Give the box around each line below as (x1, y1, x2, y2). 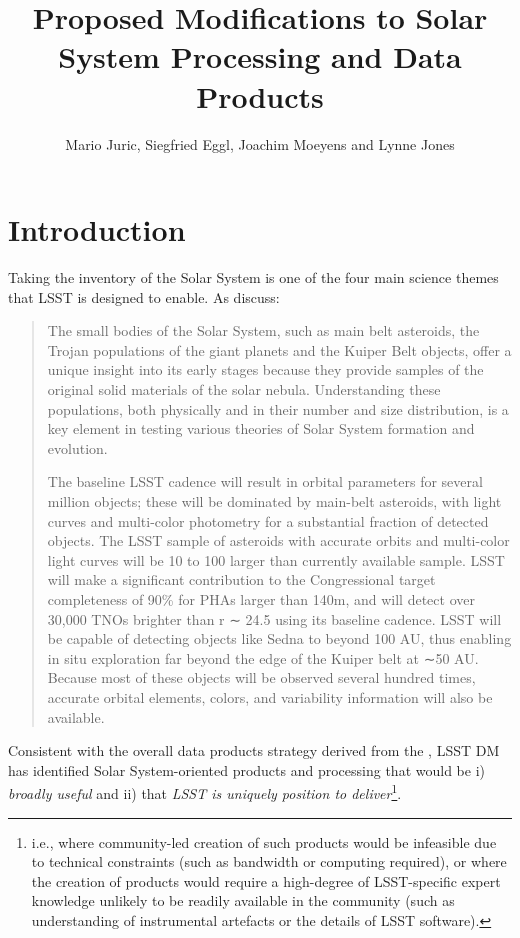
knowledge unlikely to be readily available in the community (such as (31, 890, 455, 911)
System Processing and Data (58, 36, 462, 77)
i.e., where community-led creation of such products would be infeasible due (31, 831, 497, 852)
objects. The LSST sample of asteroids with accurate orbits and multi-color (47, 530, 510, 551)
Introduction (8, 209, 186, 250)
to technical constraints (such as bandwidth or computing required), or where (31, 851, 507, 872)
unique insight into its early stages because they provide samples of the (47, 359, 484, 380)
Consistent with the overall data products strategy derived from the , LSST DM (8, 740, 500, 761)
